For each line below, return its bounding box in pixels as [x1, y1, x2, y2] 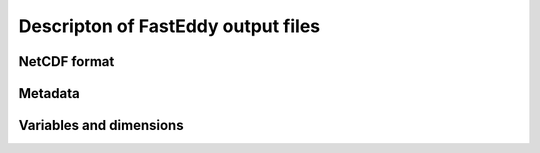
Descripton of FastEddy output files [18, 15, 321, 37]
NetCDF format [18, 53, 115, 70]
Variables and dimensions [18, 117, 184, 134]
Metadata [18, 85, 80, 102]
